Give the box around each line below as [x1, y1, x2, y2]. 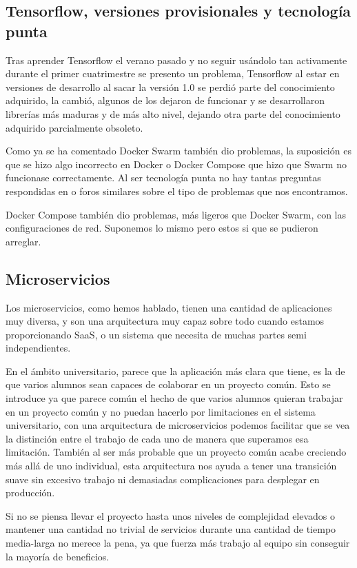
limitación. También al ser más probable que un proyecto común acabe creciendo [6, 445, 347, 459]
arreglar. [6, 234, 41, 248]
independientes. [6, 341, 71, 355]
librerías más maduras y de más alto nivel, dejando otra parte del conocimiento [6, 106, 340, 121]
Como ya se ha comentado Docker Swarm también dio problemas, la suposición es [6, 143, 351, 158]
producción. [6, 485, 55, 500]
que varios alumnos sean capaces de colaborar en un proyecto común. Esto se [6, 377, 331, 392]
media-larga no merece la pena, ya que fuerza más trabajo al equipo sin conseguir [6, 536, 350, 550]
